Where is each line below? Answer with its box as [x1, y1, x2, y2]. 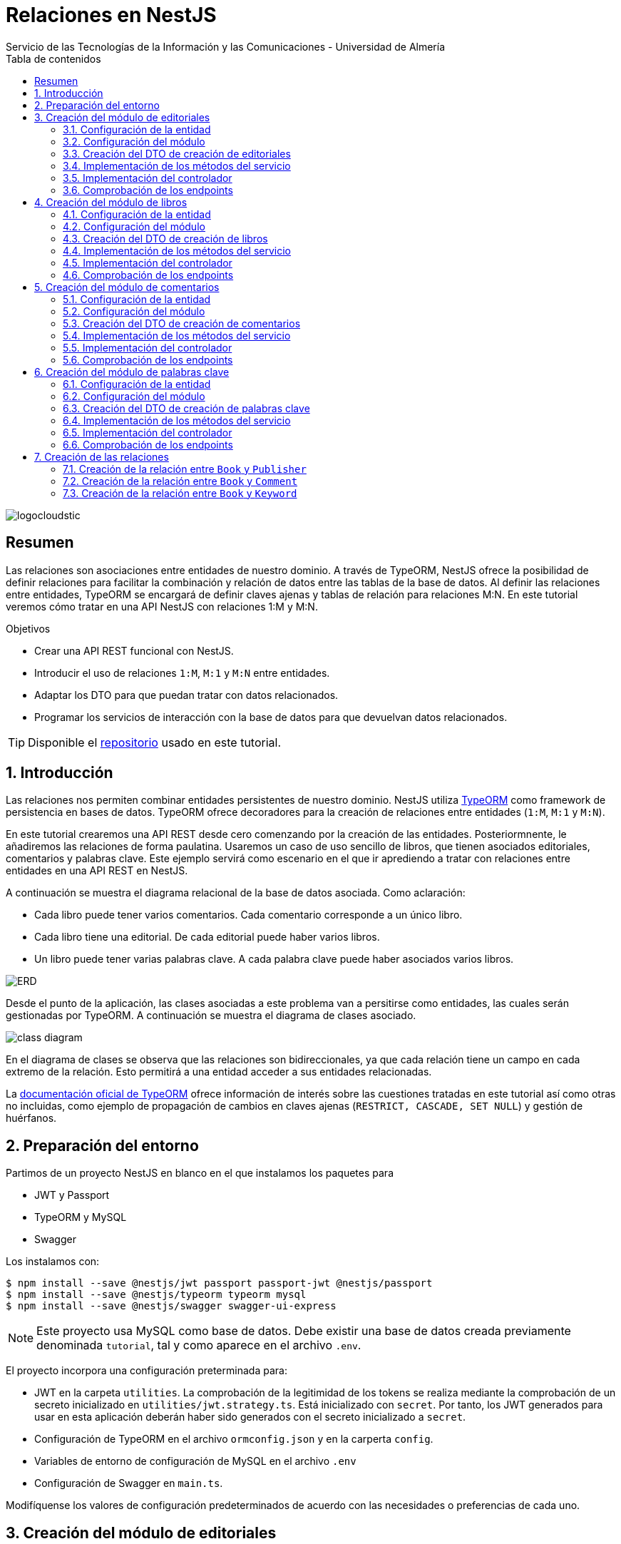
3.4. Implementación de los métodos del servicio [63, 159, 291, 172]
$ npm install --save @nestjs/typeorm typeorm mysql [6, 1289, 307, 1301]
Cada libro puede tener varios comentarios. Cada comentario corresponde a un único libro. [34, 909, 463, 921]
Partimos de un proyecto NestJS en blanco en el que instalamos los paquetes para [6, 1167, 394, 1180]
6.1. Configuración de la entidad [63, 377, 211, 390]
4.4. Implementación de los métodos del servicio [63, 244, 291, 257]
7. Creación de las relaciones [34, 450, 169, 463]
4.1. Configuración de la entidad [63, 208, 211, 220]
